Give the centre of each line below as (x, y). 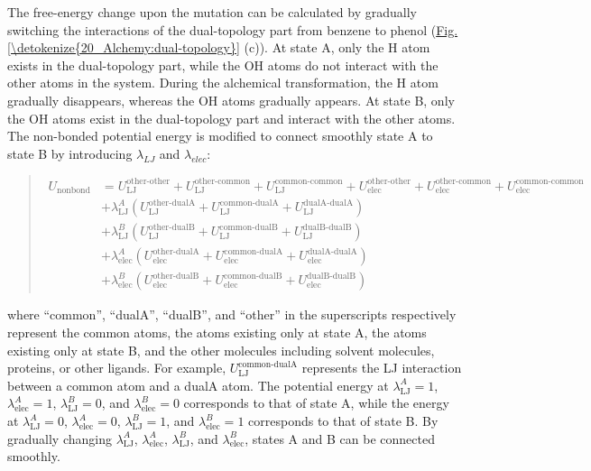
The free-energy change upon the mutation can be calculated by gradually (212, 12)
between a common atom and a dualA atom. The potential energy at (198, 385)
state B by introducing (70, 153)
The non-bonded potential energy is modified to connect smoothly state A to (220, 136)
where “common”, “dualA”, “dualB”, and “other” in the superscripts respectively (232, 314)
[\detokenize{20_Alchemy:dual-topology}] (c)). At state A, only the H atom (219, 47)
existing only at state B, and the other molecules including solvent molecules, (221, 350)
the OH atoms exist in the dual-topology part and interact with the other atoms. (231, 118)
